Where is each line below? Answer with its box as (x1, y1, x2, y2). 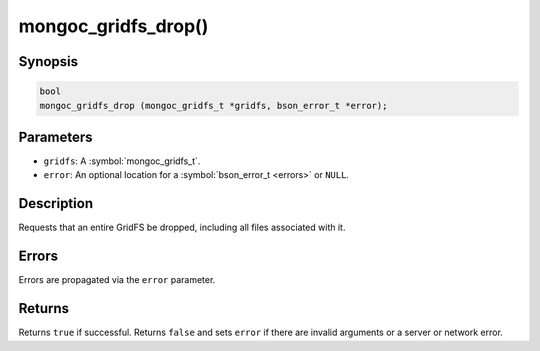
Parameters (18, 128, 93, 145)
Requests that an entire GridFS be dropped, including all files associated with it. (18, 221, 346, 234)
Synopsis (18, 53, 79, 70)
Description (18, 195, 94, 212)
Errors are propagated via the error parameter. (18, 274, 216, 286)
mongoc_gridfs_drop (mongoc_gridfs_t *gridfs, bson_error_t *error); (39, 100, 388, 111)
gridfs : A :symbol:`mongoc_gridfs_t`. (43, 155, 201, 167)
